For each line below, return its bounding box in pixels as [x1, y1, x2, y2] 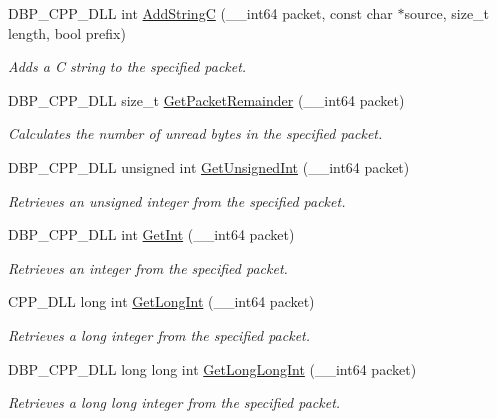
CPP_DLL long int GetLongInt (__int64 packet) [8, 291, 315, 312]
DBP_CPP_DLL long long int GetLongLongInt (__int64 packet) [8, 358, 417, 379]
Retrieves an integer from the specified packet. [8, 257, 288, 278]
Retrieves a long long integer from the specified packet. [8, 392, 341, 413]
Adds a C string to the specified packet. [8, 56, 247, 77]
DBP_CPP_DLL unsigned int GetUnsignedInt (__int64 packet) [8, 156, 410, 177]
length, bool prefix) [8, 22, 126, 43]
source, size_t [404, 3, 490, 23]
